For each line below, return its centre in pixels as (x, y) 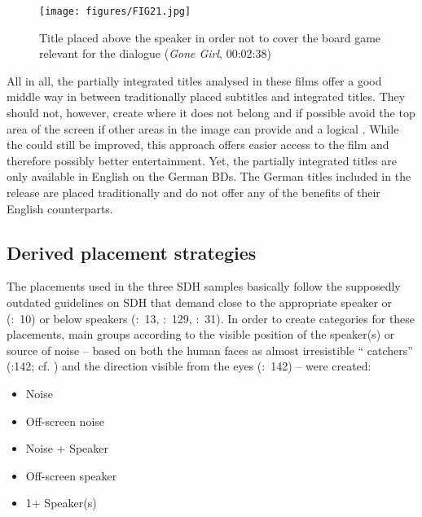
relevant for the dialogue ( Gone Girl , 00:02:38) (155, 53)
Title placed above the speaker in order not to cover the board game (210, 37)
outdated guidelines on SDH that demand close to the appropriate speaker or (200, 302)
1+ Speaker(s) (61, 503)
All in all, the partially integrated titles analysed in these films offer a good (194, 80)
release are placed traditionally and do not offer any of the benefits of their (193, 192)
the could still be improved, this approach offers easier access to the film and (198, 145)
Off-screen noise (65, 421)
